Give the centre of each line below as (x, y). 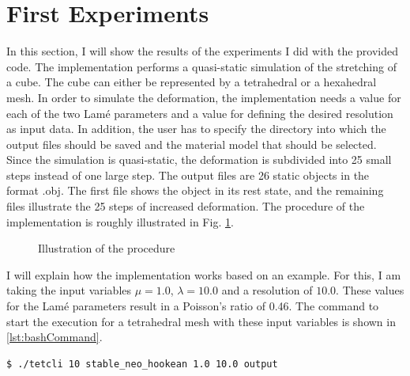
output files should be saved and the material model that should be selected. (192, 144)
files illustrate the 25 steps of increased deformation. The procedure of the (186, 206)
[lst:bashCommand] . (55, 337)
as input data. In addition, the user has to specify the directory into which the (196, 129)
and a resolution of (267, 290)
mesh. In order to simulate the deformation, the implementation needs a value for (204, 97)
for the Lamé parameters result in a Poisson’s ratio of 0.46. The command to (193, 306)
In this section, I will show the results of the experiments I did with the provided (203, 51)
